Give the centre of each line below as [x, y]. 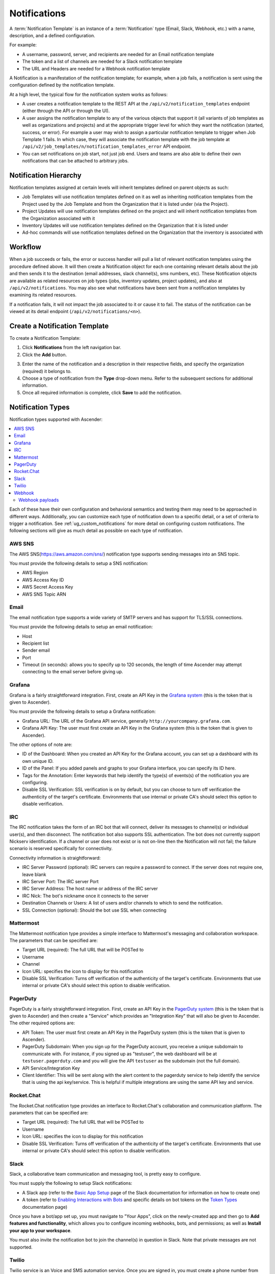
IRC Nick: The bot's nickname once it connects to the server [85, 896]
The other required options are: [42, 1023]
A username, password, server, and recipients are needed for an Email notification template [118, 54]
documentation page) [45, 1207]
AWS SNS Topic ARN [44, 594]
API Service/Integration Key [51, 1068]
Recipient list [36, 643]
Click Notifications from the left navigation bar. [72, 348]
